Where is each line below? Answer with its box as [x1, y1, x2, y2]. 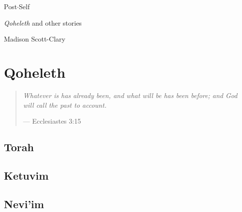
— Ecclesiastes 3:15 [23, 116, 81, 126]
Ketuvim [4, 168, 49, 183]
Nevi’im [4, 196, 44, 211]
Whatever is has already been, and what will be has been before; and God [23, 90, 238, 100]
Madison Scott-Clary [4, 34, 65, 44]
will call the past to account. [23, 99, 106, 110]
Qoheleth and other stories [4, 17, 82, 28]
